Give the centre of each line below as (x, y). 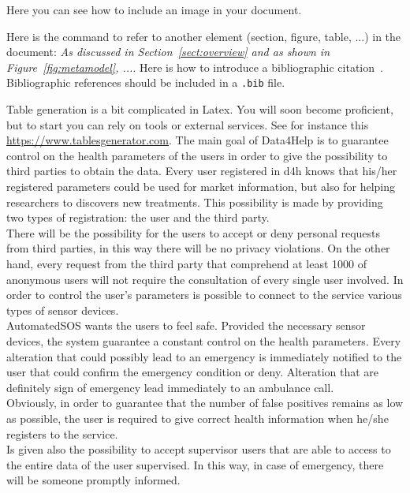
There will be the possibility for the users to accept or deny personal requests (194, 232)
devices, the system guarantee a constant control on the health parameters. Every (204, 340)
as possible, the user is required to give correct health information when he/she (198, 418)
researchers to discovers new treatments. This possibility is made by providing (195, 202)
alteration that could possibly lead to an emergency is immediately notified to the (204, 356)
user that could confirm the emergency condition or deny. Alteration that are (193, 372)
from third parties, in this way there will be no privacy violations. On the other (198, 248)
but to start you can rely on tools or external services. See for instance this (188, 124)
